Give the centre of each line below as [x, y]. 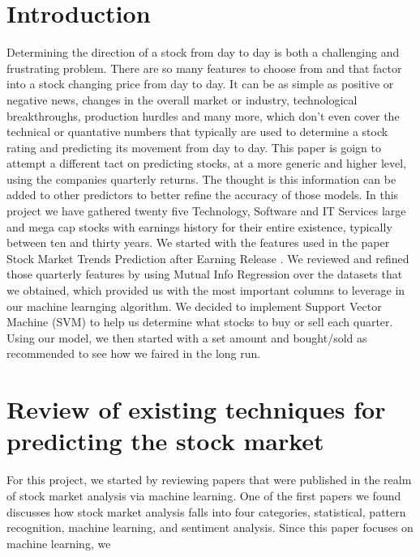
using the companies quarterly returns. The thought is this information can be [201, 179]
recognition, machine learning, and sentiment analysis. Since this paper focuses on [210, 527]
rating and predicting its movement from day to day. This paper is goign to [194, 147]
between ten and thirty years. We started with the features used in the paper [198, 242]
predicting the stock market [165, 441]
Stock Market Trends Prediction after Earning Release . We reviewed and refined [208, 258]
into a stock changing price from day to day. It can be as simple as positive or [200, 84]
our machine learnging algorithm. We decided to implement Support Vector [194, 306]
